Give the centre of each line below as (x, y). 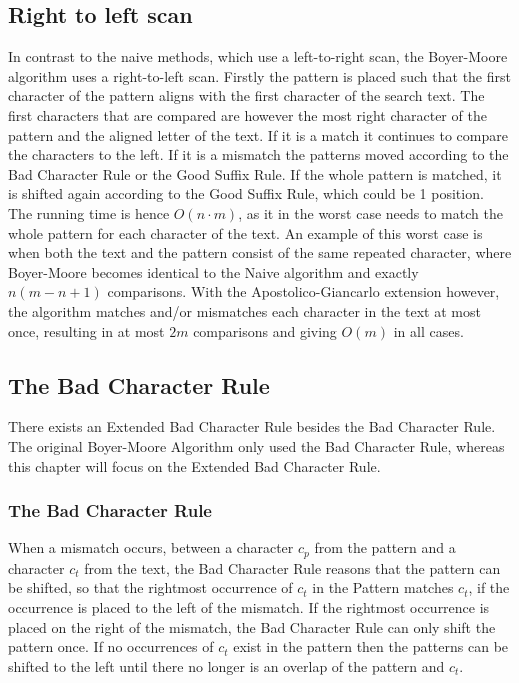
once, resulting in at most (86, 330)
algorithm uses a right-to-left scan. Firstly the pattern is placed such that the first (259, 75)
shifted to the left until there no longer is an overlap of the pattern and (226, 665)
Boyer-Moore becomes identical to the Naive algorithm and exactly (213, 271)
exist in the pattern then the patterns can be (371, 646)
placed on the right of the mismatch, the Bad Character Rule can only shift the (252, 626)
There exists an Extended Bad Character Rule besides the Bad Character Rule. (252, 426)
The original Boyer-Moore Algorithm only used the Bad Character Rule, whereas (256, 445)
